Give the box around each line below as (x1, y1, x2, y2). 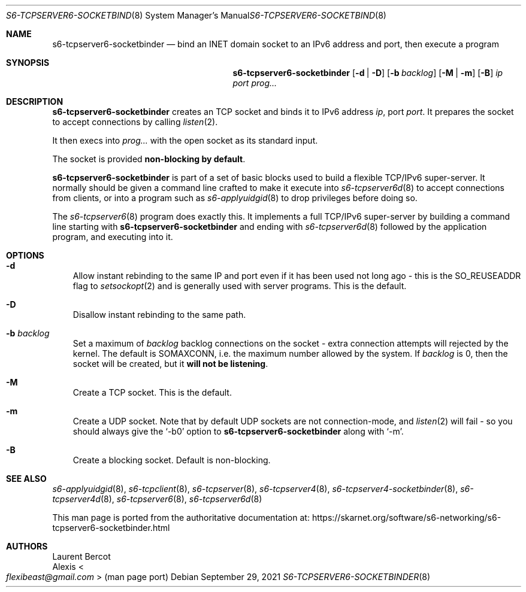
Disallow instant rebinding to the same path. (72, 309, 246, 320)
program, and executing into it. (52, 232, 173, 242)
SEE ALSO (6, 473, 47, 484)
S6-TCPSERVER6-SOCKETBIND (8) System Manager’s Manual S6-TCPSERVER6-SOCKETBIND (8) (6, 10, 386, 20)
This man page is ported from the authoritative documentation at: (52, 512, 310, 523)
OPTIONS (6, 250, 44, 260)
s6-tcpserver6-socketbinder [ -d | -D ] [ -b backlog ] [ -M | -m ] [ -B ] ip (232, 68, 503, 78)
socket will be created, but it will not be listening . (72, 359, 268, 369)
